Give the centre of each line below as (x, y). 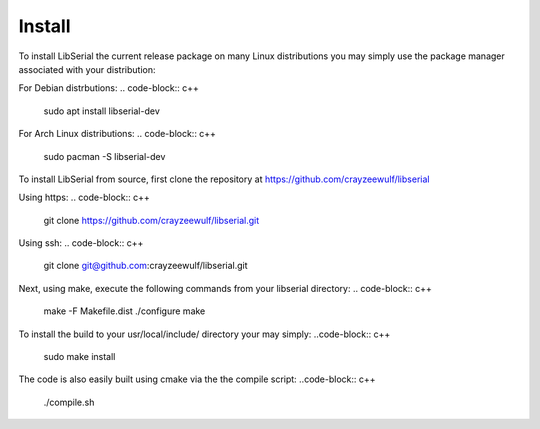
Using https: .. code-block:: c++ (84, 197)
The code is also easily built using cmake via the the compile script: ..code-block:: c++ (197, 379)
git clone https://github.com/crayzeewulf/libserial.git (151, 220)
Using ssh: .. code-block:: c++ (81, 243)
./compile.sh (69, 402)
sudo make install (79, 357)
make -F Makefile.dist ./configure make (124, 311)
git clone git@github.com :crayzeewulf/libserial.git (146, 266)
